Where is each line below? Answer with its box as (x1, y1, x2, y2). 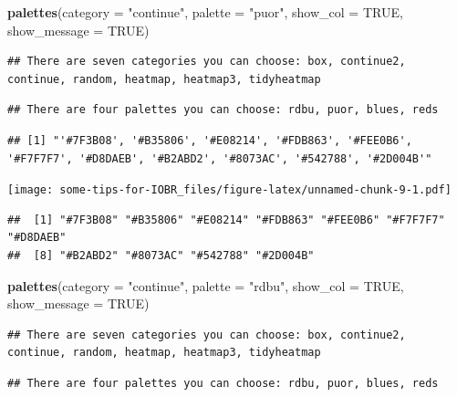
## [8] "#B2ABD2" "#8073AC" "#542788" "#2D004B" (7, 249, 315, 262)
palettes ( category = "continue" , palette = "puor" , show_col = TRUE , (7, 3, 403, 21)
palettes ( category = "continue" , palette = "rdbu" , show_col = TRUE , (7, 276, 404, 295)
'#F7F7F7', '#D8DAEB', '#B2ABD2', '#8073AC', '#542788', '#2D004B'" (7, 151, 432, 165)
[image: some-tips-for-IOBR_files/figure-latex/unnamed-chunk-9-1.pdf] (7, 183, 452, 197)
